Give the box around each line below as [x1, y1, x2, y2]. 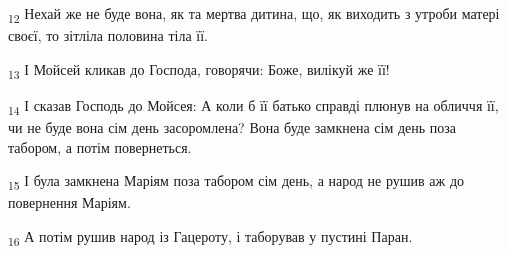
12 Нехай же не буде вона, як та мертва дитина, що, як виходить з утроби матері [8, 3, 500, 26]
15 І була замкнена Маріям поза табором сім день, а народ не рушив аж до [8, 170, 465, 193]
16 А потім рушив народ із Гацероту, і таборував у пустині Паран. [8, 225, 413, 249]
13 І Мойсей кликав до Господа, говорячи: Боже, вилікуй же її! [8, 58, 390, 82]
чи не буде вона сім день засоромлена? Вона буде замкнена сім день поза [8, 116, 457, 137]
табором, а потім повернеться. [8, 136, 192, 157]
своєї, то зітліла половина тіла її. [8, 25, 209, 46]
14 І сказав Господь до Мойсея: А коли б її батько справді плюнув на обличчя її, [8, 94, 499, 118]
